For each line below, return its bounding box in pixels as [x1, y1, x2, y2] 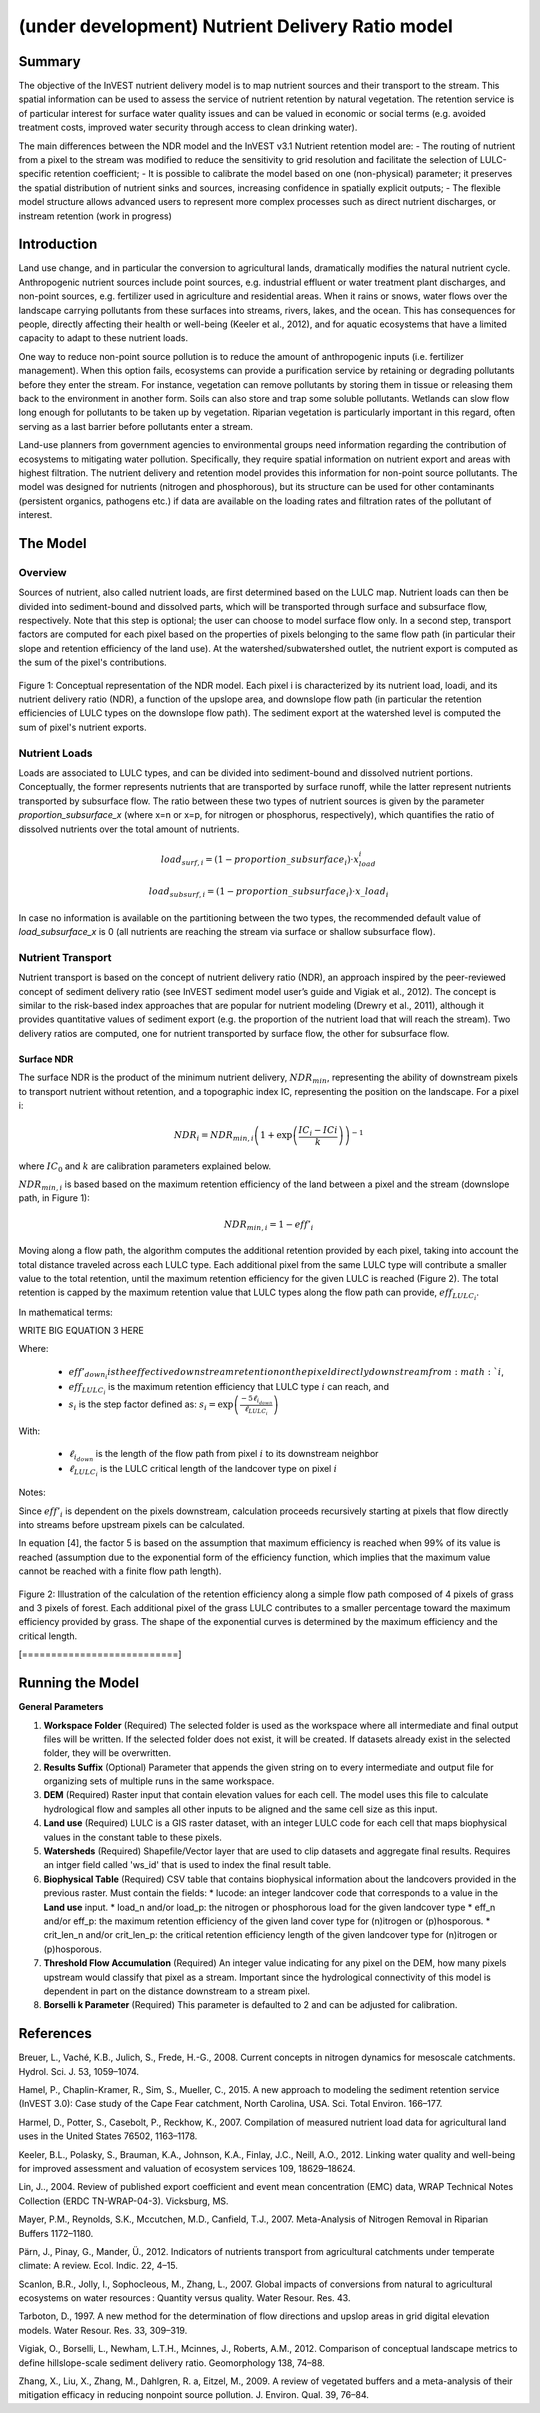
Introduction [18, 236, 98, 253]
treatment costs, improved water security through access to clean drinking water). [18, 121, 358, 134]
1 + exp [260, 1130, 293, 1141]
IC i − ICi [298, 1125, 339, 1138]
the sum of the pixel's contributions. [18, 656, 167, 669]
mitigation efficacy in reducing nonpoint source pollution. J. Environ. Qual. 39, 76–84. [18, 2389, 369, 2401]
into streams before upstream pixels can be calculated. [18, 1519, 245, 1531]
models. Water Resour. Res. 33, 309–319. [18, 2324, 188, 2336]
